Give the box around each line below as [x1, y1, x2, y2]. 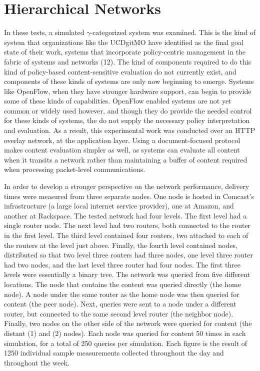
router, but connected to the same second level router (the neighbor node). [4, 308, 233, 318]
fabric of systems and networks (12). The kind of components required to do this [4, 56, 251, 66]
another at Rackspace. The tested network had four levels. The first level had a [4, 210, 247, 220]
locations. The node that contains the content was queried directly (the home [4, 278, 241, 289]
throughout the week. [4, 357, 69, 367]
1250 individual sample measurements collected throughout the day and [4, 347, 224, 358]
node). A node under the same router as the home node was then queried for [4, 288, 239, 299]
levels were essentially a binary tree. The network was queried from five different [4, 269, 250, 279]
